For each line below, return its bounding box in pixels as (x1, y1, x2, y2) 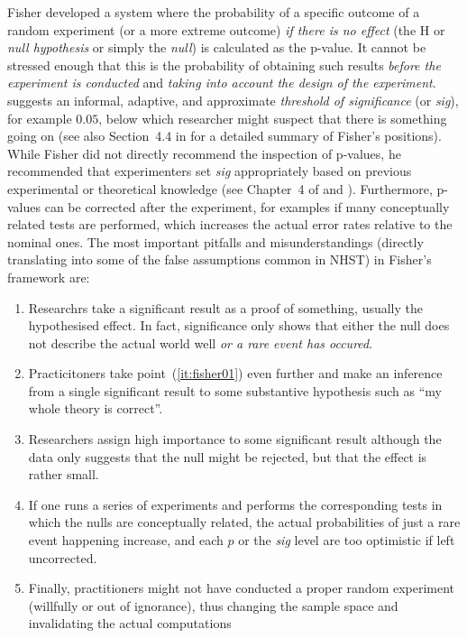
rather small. (28, 465, 99, 484)
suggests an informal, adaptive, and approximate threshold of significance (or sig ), (7, 90, 459, 109)
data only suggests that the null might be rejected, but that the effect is (28, 447, 427, 466)
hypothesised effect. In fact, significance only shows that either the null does (28, 316, 450, 335)
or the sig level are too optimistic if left (238, 531, 455, 550)
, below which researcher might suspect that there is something (98, 108, 447, 127)
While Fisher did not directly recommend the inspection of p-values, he (7, 143, 401, 162)
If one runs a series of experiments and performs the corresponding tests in (28, 495, 443, 513)
